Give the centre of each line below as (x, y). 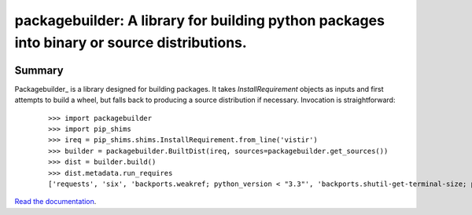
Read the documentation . (55, 202)
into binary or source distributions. (131, 42)
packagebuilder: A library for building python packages (200, 20)
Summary (39, 70)
